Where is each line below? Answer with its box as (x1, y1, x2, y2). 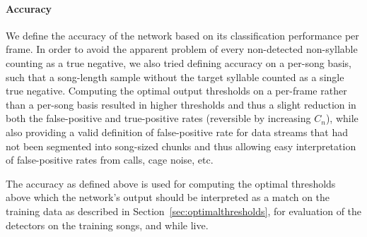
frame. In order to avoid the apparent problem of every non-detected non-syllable (6, 42, 358, 56)
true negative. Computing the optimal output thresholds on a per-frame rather (6, 83, 347, 98)
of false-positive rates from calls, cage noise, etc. (6, 152, 214, 167)
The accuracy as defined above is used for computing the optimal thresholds (6, 176, 336, 190)
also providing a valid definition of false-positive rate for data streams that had (6, 124, 348, 139)
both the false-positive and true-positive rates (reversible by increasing (6, 111, 311, 126)
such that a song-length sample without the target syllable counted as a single (6, 69, 344, 84)
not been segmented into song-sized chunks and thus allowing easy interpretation (6, 138, 356, 153)
